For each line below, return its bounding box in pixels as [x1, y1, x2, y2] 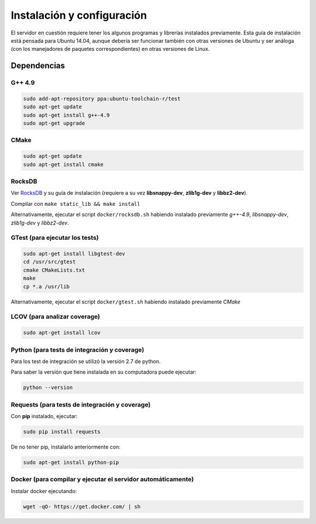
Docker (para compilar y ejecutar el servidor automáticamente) [11, 475, 194, 484]
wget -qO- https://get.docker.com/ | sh [23, 503, 140, 510]
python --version [23, 384, 73, 391]
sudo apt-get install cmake [23, 161, 104, 168]
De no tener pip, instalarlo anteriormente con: [11, 443, 121, 450]
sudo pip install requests [23, 428, 101, 435]
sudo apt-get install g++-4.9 [23, 112, 110, 118]
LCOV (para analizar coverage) [11, 313, 101, 321]
